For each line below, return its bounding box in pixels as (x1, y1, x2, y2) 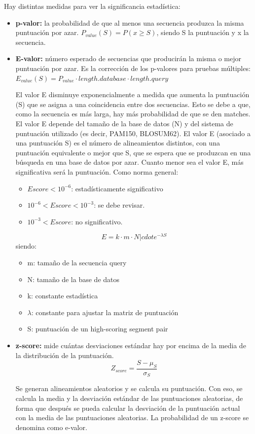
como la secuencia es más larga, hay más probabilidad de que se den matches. (15, 108, 251, 119)
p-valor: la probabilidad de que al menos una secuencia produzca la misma (15, 17, 244, 28)
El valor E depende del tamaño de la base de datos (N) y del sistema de (15, 118, 233, 128)
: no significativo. (71, 216, 123, 226)
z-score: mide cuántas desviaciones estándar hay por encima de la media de (15, 340, 246, 350)
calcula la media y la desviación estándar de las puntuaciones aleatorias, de (15, 393, 243, 403)
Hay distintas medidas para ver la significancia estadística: (4, 1, 181, 11)
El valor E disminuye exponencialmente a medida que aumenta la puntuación (15, 89, 250, 100)
